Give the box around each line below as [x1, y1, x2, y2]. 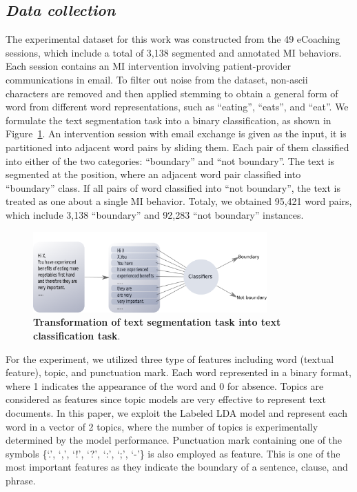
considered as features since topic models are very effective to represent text [6, 392, 326, 406]
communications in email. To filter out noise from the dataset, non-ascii [6, 72, 308, 86]
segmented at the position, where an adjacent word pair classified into [6, 167, 301, 181]
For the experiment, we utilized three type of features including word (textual [6, 351, 334, 366]
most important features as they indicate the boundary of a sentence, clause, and [6, 460, 348, 474]
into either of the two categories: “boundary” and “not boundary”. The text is [6, 153, 335, 168]
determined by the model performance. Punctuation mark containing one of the [6, 433, 343, 447]
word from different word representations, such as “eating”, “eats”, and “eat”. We [6, 99, 349, 114]
